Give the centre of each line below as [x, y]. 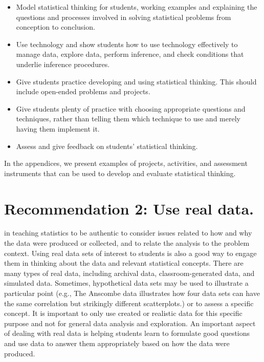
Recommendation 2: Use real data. [129, 208]
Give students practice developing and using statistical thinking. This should [136, 81]
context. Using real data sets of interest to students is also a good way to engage [130, 253]
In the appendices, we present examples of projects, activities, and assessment [126, 163]
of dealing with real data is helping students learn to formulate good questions [127, 333]
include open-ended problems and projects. [83, 91]
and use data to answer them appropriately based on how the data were [117, 343]
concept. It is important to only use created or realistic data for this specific [123, 313]
